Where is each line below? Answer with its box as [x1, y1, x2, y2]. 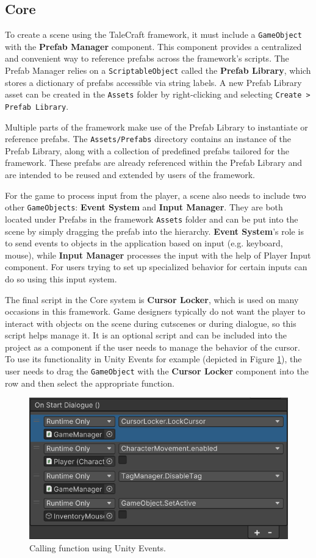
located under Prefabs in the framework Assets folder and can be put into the [5, 212, 298, 225]
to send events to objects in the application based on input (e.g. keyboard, [5, 237, 283, 249]
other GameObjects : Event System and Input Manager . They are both [5, 201, 283, 213]
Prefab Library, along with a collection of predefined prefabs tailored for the [5, 144, 289, 157]
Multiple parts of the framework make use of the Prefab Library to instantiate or [5, 120, 308, 133]
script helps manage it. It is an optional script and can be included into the [5, 329, 287, 342]
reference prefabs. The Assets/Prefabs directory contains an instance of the [5, 132, 291, 145]
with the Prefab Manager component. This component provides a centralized [5, 40, 302, 52]
